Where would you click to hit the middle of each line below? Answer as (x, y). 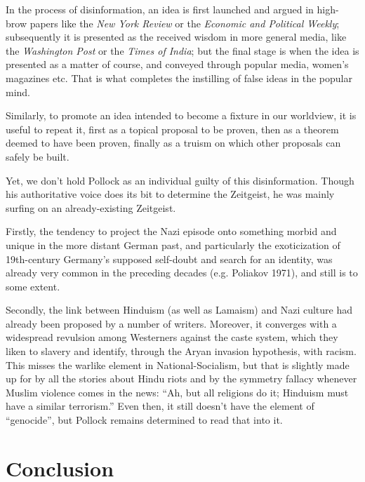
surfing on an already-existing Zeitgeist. (91, 207)
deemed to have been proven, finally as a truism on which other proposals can (173, 143)
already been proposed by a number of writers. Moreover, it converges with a (171, 323)
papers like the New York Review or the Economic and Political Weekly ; (185, 23)
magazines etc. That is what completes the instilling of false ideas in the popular (179, 78)
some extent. (33, 286)
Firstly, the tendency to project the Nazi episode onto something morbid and (171, 231)
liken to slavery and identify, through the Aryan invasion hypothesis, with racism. (181, 351)
